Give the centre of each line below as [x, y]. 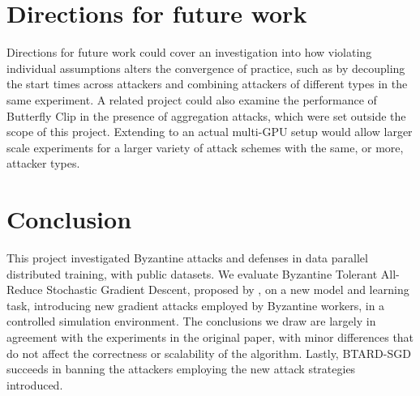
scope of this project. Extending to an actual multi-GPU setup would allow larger [210, 132]
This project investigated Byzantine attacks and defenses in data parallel [187, 258]
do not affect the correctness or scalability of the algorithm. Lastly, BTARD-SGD [209, 353]
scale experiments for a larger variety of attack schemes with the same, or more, [205, 147]
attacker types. [43, 163]
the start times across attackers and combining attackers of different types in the [207, 84]
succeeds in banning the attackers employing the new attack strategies [181, 369]
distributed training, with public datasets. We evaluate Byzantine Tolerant [192, 273]
